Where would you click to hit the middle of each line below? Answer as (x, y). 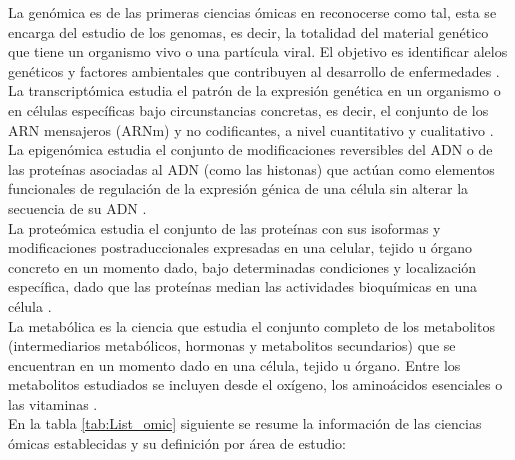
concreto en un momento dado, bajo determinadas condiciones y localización (242, 266)
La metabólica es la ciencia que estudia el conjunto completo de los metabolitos (251, 325)
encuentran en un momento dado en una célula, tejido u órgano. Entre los (234, 364)
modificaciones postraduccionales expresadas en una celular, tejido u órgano (240, 247)
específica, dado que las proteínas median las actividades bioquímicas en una (243, 286)
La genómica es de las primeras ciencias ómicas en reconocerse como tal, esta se (252, 12)
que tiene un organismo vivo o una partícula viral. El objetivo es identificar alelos (258, 51)
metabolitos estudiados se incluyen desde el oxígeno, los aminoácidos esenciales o (255, 384)
